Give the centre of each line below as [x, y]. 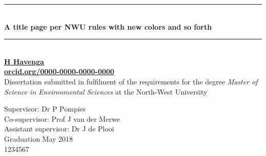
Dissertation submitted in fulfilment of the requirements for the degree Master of [131, 81]
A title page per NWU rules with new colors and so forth [108, 26]
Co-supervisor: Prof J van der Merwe [62, 118]
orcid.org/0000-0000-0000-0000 [59, 71]
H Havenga [24, 61]
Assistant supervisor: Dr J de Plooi [59, 129]
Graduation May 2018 [39, 138]
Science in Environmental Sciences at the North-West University [106, 91]
